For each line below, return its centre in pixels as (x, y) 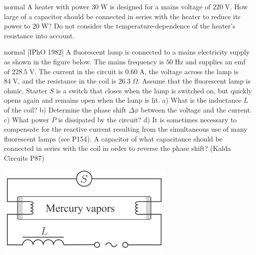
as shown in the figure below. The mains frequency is (84, 61)
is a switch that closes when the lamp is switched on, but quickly (154, 90)
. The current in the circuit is (79, 71)
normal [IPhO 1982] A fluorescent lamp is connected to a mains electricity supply (127, 52)
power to (17, 26)
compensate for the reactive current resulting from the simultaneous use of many (126, 129)
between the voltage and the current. (196, 109)
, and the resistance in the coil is (67, 81)
